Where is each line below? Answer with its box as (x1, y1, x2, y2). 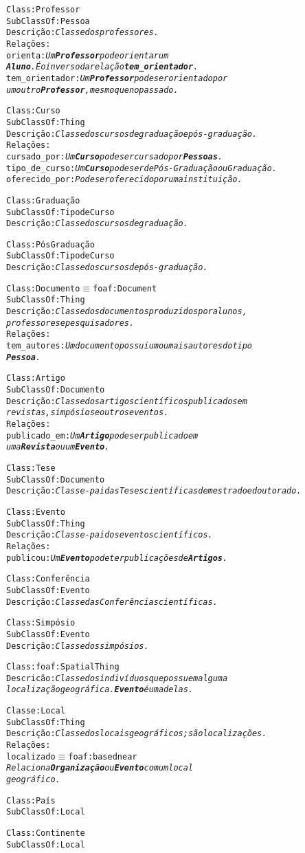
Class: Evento (6, 507, 65, 517)
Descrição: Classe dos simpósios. (6, 641, 149, 651)
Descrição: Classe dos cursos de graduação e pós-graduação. (6, 129, 258, 139)
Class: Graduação (6, 195, 80, 206)
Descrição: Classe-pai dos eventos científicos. (6, 530, 213, 540)
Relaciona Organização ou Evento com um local (6, 763, 194, 773)
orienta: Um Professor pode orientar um (6, 50, 169, 60)
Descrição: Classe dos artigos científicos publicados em (6, 396, 247, 406)
